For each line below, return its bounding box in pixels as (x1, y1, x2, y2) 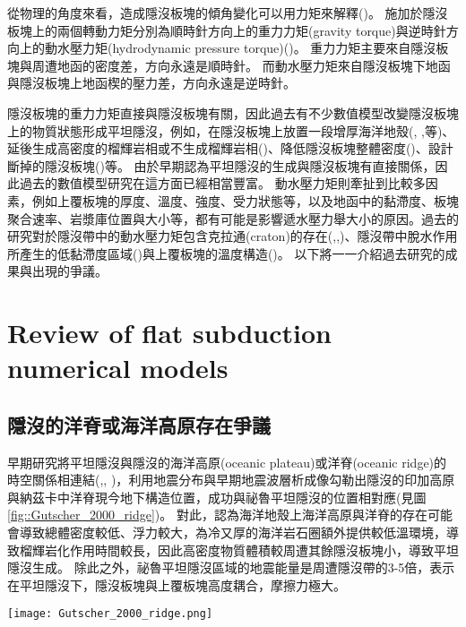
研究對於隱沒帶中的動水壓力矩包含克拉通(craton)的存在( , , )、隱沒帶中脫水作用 (7, 227, 458, 245)
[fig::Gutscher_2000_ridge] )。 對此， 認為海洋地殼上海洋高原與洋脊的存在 (7, 505, 427, 524)
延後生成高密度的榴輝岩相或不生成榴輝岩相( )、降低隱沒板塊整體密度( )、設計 (7, 139, 453, 158)
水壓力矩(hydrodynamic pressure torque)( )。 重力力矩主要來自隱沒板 (56, 39, 449, 57)
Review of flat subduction (7, 314, 332, 351)
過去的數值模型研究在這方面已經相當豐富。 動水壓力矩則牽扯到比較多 (19, 174, 426, 193)
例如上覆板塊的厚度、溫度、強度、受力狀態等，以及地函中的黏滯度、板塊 (31, 191, 459, 210)
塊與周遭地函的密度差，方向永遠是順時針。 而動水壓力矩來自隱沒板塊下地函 (7, 56, 451, 74)
